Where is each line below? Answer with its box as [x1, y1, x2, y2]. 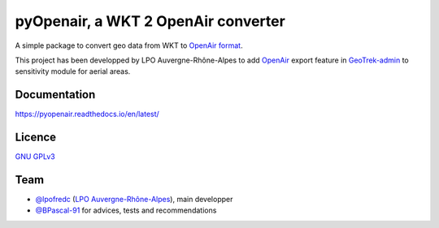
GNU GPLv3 [15, 152, 56, 161]
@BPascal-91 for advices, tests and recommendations [35, 205, 217, 215]
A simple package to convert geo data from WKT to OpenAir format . [15, 41, 243, 50]
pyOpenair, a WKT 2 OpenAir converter [15, 12, 286, 30]
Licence [15, 131, 57, 144]
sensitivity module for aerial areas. [15, 67, 131, 76]
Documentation [15, 88, 96, 101]
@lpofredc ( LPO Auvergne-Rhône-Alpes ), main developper [35, 195, 233, 204]
